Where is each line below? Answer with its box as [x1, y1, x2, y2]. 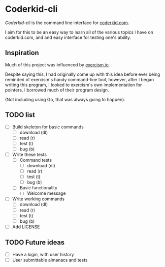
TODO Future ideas [5, 238, 65, 247]
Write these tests [12, 151, 47, 157]
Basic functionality [19, 185, 58, 191]
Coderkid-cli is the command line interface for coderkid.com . [5, 20, 130, 26]
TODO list [5, 111, 35, 119]
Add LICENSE [12, 224, 40, 230]
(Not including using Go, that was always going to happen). [5, 96, 126, 102]
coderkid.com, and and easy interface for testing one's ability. [5, 34, 132, 40]
